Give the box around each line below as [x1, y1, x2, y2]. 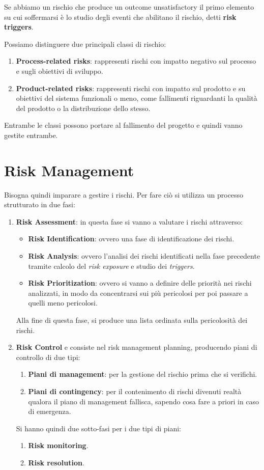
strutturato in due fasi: [4, 199, 75, 210]
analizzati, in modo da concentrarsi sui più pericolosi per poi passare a [28, 287, 248, 298]
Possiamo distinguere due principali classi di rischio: [4, 38, 166, 49]
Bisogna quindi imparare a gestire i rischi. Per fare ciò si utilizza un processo [4, 189, 244, 200]
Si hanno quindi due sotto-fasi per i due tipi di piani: [16, 423, 182, 433]
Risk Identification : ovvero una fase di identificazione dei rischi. [28, 233, 234, 244]
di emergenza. [28, 406, 71, 417]
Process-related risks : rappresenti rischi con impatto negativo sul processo [16, 56, 256, 66]
